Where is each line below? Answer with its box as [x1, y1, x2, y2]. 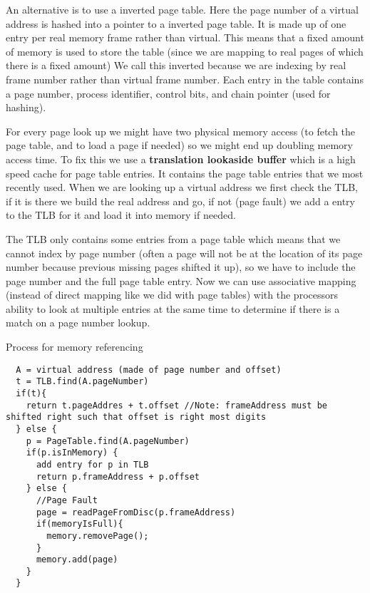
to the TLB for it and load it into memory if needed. [6, 207, 236, 222]
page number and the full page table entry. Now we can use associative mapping [6, 273, 356, 288]
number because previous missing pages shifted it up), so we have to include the [6, 259, 356, 274]
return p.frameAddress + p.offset [36, 471, 200, 482]
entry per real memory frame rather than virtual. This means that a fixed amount [6, 30, 364, 45]
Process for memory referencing [6, 339, 143, 354]
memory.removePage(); [46, 530, 149, 541]
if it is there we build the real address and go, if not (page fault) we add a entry [6, 193, 355, 208]
